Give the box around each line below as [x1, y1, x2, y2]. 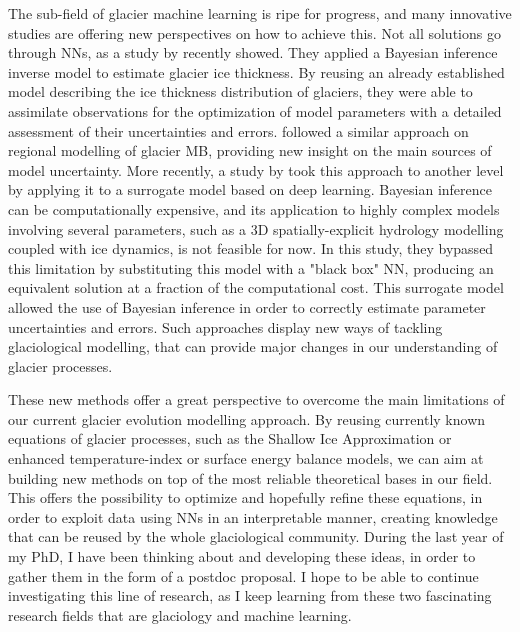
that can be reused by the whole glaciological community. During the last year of [8, 526, 504, 547]
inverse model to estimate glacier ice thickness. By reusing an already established [8, 61, 505, 82]
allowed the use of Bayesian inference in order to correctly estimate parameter [8, 296, 486, 317]
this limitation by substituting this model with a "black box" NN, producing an [8, 257, 494, 278]
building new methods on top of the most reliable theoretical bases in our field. [8, 467, 493, 488]
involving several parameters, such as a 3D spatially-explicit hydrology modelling [8, 218, 504, 239]
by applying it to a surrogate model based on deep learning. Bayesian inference [8, 179, 492, 200]
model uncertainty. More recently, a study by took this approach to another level [8, 159, 504, 180]
